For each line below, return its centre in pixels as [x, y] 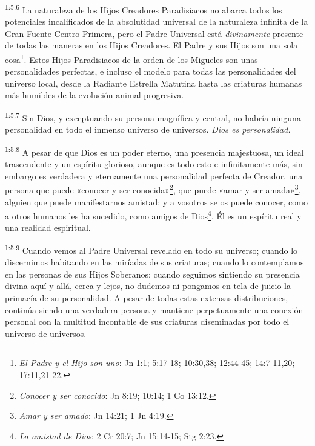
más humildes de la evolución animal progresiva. [94, 95]
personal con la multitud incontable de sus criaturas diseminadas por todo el [147, 321]
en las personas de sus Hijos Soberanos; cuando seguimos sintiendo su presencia [152, 274]
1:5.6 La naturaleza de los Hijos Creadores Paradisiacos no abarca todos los [144, 9]
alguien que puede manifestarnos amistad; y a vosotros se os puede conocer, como [156, 201]
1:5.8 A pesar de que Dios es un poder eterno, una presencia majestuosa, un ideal [154, 151]
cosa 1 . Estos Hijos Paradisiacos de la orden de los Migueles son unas [131, 58]
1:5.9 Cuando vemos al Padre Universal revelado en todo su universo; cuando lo [151, 249]
